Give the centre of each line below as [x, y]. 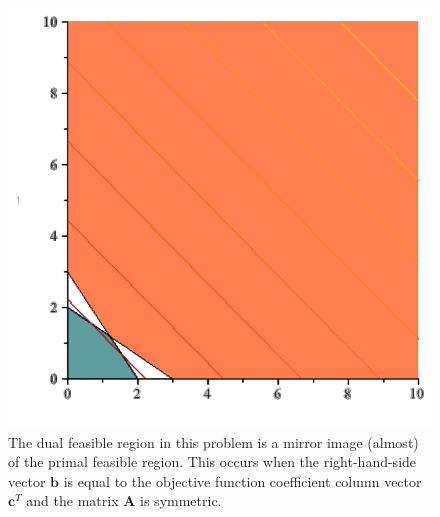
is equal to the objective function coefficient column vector [242, 480]
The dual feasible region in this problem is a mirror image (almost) [213, 441]
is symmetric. [181, 500]
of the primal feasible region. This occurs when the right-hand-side [212, 461]
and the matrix [72, 500]
